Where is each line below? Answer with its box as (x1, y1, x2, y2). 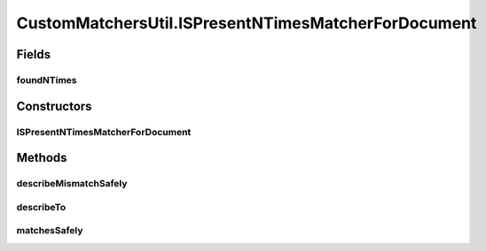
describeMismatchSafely (16, 178, 128, 190)
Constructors (16, 98, 92, 114)
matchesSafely (16, 224, 83, 237)
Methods (16, 150, 67, 165)
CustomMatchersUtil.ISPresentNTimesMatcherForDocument (16, 13, 477, 33)
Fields (16, 47, 51, 62)
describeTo (16, 201, 67, 213)
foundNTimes (16, 73, 77, 86)
